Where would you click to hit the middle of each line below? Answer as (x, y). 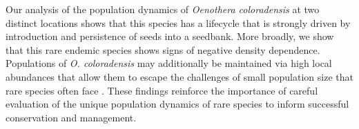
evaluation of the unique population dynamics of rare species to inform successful (177, 104)
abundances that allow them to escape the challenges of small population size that (179, 76)
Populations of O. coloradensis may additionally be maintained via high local (169, 63)
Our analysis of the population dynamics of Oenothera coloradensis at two (163, 9)
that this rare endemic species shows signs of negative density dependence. (163, 49)
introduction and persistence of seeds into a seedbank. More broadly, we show (170, 36)
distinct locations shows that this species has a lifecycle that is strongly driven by (178, 22)
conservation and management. (71, 117)
